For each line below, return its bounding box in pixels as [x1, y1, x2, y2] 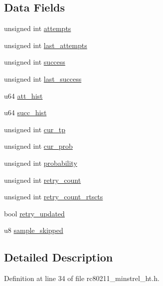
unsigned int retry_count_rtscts [4, 191, 103, 202]
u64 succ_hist [4, 107, 47, 118]
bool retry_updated [4, 208, 65, 218]
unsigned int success [4, 57, 65, 67]
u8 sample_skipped [4, 225, 63, 235]
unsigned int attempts [4, 23, 71, 34]
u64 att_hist [4, 90, 43, 101]
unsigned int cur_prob [4, 141, 73, 151]
